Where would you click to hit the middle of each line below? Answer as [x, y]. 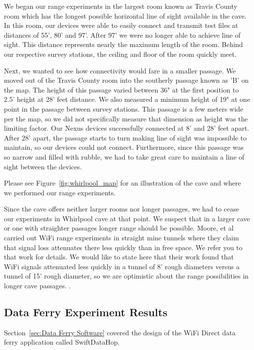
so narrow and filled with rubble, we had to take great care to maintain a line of [124, 156]
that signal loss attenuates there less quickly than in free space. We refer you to [123, 247]
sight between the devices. [43, 166]
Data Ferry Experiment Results [86, 312]
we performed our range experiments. [60, 192]
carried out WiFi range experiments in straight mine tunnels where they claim [122, 238]
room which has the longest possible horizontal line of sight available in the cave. [125, 15]
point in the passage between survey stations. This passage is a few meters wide [124, 108]
